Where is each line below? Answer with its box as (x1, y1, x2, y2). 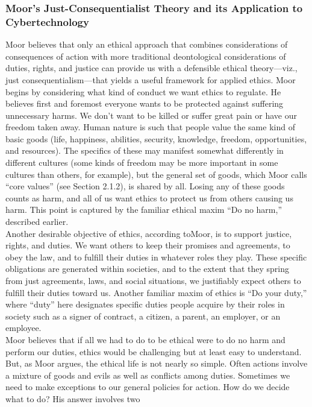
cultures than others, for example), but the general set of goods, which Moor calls (5, 168, 307, 180)
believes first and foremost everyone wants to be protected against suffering (5, 97, 284, 110)
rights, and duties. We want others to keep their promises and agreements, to (5, 239, 290, 251)
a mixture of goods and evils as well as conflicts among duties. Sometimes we (5, 368, 290, 381)
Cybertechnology (5, 14, 89, 29)
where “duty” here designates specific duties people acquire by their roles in (5, 298, 285, 311)
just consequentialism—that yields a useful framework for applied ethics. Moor (5, 73, 296, 86)
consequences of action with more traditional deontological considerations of (5, 49, 286, 62)
